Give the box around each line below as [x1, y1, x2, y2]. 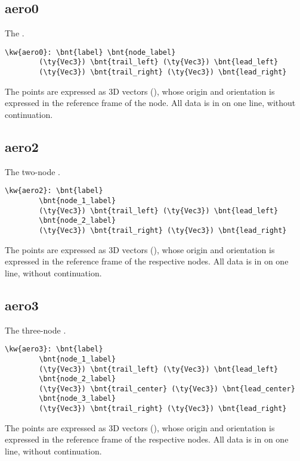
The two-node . [5, 165, 60, 177]
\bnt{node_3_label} [39, 394, 116, 403]
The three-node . [5, 323, 66, 336]
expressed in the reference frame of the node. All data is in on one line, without [5, 96, 296, 109]
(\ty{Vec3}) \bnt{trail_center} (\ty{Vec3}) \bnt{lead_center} [39, 384, 295, 393]
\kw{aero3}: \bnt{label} [5, 345, 103, 354]
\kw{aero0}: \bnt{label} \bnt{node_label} [5, 48, 176, 57]
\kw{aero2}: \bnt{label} [5, 186, 103, 195]
